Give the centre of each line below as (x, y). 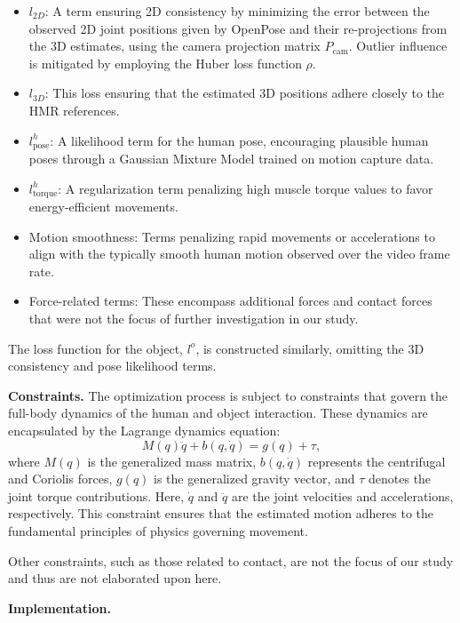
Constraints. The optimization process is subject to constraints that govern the (228, 395)
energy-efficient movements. (103, 207)
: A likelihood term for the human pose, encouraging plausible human (239, 140)
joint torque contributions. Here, (96, 495)
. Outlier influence (398, 46)
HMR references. (74, 110)
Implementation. (59, 607)
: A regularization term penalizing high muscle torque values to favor (246, 188)
